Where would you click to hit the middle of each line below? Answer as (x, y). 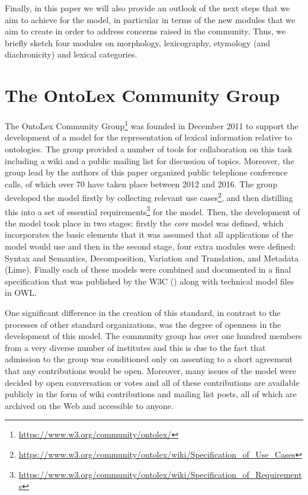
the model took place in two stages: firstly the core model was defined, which (144, 223)
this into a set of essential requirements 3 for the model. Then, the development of (153, 210)
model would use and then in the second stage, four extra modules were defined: (150, 246)
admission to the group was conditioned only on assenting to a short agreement (149, 359)
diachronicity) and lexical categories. (71, 54)
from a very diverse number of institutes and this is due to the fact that (135, 347)
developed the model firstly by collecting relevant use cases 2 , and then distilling (149, 197)
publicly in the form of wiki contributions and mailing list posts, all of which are (151, 394)
